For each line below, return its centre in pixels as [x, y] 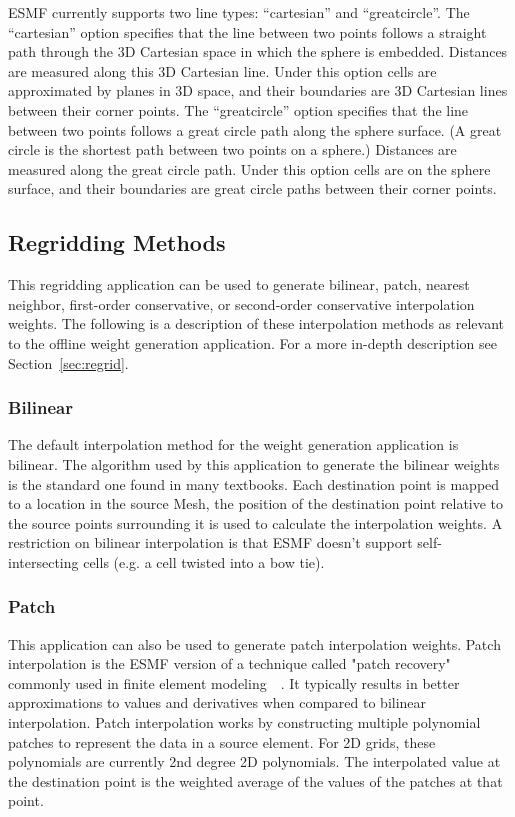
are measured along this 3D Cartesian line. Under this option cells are [222, 70]
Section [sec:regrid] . [68, 362]
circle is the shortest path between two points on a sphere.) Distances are [232, 149]
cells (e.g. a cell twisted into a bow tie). [204, 561]
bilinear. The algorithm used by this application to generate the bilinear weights [254, 463]
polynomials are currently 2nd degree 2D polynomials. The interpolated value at [254, 761]
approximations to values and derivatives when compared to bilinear [217, 702]
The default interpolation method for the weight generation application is [233, 444]
